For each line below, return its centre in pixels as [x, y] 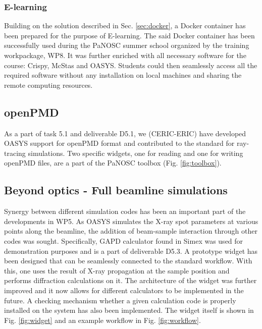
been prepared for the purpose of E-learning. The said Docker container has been [129, 35]
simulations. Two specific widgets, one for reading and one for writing [136, 153]
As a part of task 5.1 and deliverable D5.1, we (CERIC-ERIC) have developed [125, 133]
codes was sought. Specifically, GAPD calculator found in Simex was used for [124, 240]
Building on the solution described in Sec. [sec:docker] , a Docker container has [125, 25]
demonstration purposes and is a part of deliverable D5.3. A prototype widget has [131, 251]
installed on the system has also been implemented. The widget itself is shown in [129, 310]
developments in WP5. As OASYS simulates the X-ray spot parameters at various [131, 221]
